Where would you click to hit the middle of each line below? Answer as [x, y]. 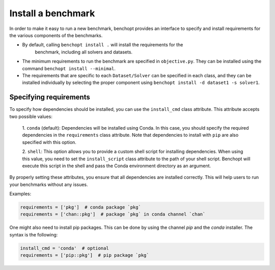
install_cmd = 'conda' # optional [64, 248]
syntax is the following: [34, 234]
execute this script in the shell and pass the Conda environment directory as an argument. [117, 166]
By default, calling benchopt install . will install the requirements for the [103, 45]
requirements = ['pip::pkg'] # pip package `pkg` [85, 255]
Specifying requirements [50, 97]
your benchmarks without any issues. [49, 184]
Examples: [20, 194]
